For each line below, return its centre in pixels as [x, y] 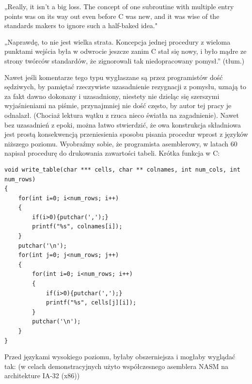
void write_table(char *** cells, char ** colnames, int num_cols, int [122, 169]
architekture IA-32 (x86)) [42, 376]
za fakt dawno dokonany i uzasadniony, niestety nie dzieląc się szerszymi [112, 96]
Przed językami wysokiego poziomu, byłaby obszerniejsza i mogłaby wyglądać [120, 357]
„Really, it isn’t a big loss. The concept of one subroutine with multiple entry [119, 6]
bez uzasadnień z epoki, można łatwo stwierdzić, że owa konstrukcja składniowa [123, 124]
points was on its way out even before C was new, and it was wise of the [112, 16]
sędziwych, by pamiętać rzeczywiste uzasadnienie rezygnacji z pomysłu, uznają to [125, 87]
